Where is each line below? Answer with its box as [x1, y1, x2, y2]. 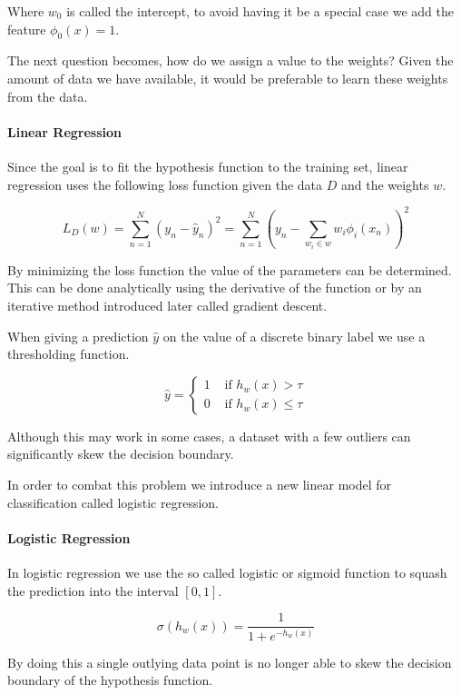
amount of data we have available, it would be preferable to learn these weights [7, 68, 448, 87]
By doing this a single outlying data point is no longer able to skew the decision [7, 652, 452, 671]
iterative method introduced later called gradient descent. [7, 295, 328, 314]
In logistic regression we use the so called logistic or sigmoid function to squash [7, 562, 447, 581]
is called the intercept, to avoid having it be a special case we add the [66, 2, 454, 20]
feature [7, 19, 46, 38]
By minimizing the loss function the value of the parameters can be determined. [7, 260, 452, 279]
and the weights [340, 174, 429, 194]
